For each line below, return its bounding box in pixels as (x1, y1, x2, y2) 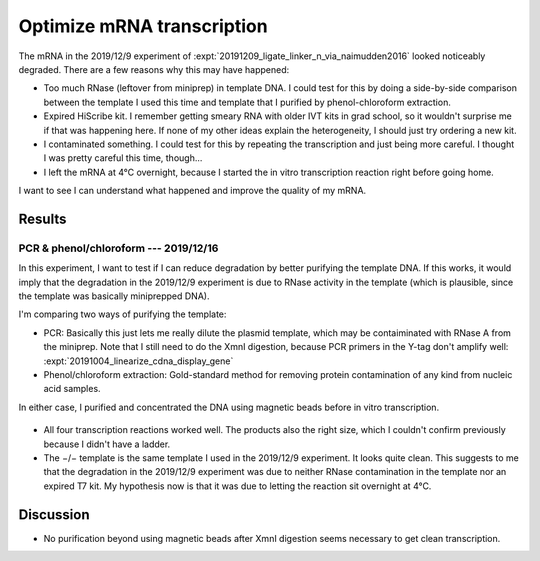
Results (18, 210, 67, 227)
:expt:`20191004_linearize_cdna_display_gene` (43, 355, 234, 367)
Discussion (18, 506, 90, 523)
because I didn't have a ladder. (43, 438, 171, 450)
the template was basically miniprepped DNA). (18, 290, 210, 302)
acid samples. (43, 383, 101, 395)
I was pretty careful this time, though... (43, 152, 203, 164)
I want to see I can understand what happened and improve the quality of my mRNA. (18, 185, 367, 197)
